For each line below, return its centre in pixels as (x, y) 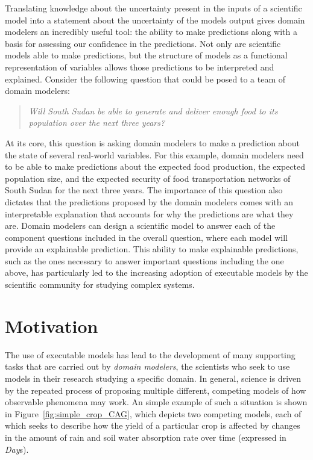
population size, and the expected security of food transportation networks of (148, 178)
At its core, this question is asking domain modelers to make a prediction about (153, 142)
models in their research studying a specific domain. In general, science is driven (153, 378)
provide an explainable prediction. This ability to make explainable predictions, (152, 249)
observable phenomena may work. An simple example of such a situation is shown (156, 402)
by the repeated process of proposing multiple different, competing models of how (156, 390)
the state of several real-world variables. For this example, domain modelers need (154, 154)
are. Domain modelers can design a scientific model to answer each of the (140, 225)
